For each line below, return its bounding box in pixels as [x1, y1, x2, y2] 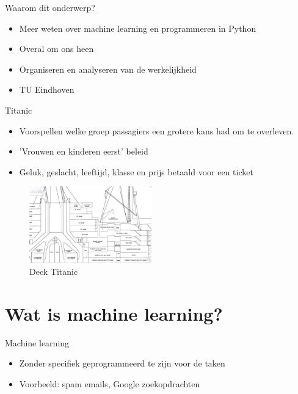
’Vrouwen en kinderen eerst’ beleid [19, 145, 148, 158]
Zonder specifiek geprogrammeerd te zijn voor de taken [19, 357, 225, 370]
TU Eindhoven [19, 83, 74, 96]
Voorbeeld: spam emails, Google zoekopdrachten [19, 377, 200, 390]
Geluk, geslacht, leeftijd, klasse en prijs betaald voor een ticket [19, 165, 253, 178]
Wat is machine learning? [5, 301, 223, 326]
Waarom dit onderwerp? [5, 1, 95, 13]
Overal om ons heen [19, 42, 94, 55]
